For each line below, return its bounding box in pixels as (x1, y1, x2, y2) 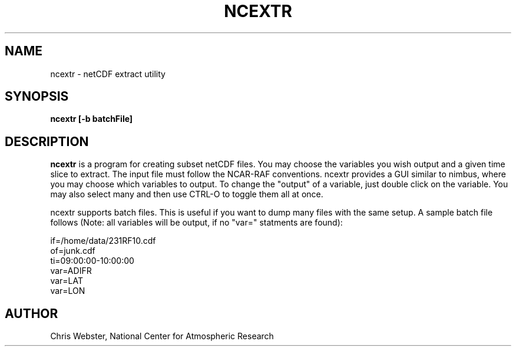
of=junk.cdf (50, 246, 95, 256)
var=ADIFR (50, 266, 92, 276)
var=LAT (50, 276, 84, 286)
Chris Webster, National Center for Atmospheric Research (50, 331, 274, 342)
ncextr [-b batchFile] (50, 114, 133, 124)
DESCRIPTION (5, 134, 89, 149)
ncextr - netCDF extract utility (50, 68, 166, 79)
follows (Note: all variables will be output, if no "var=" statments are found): (50, 217, 343, 228)
